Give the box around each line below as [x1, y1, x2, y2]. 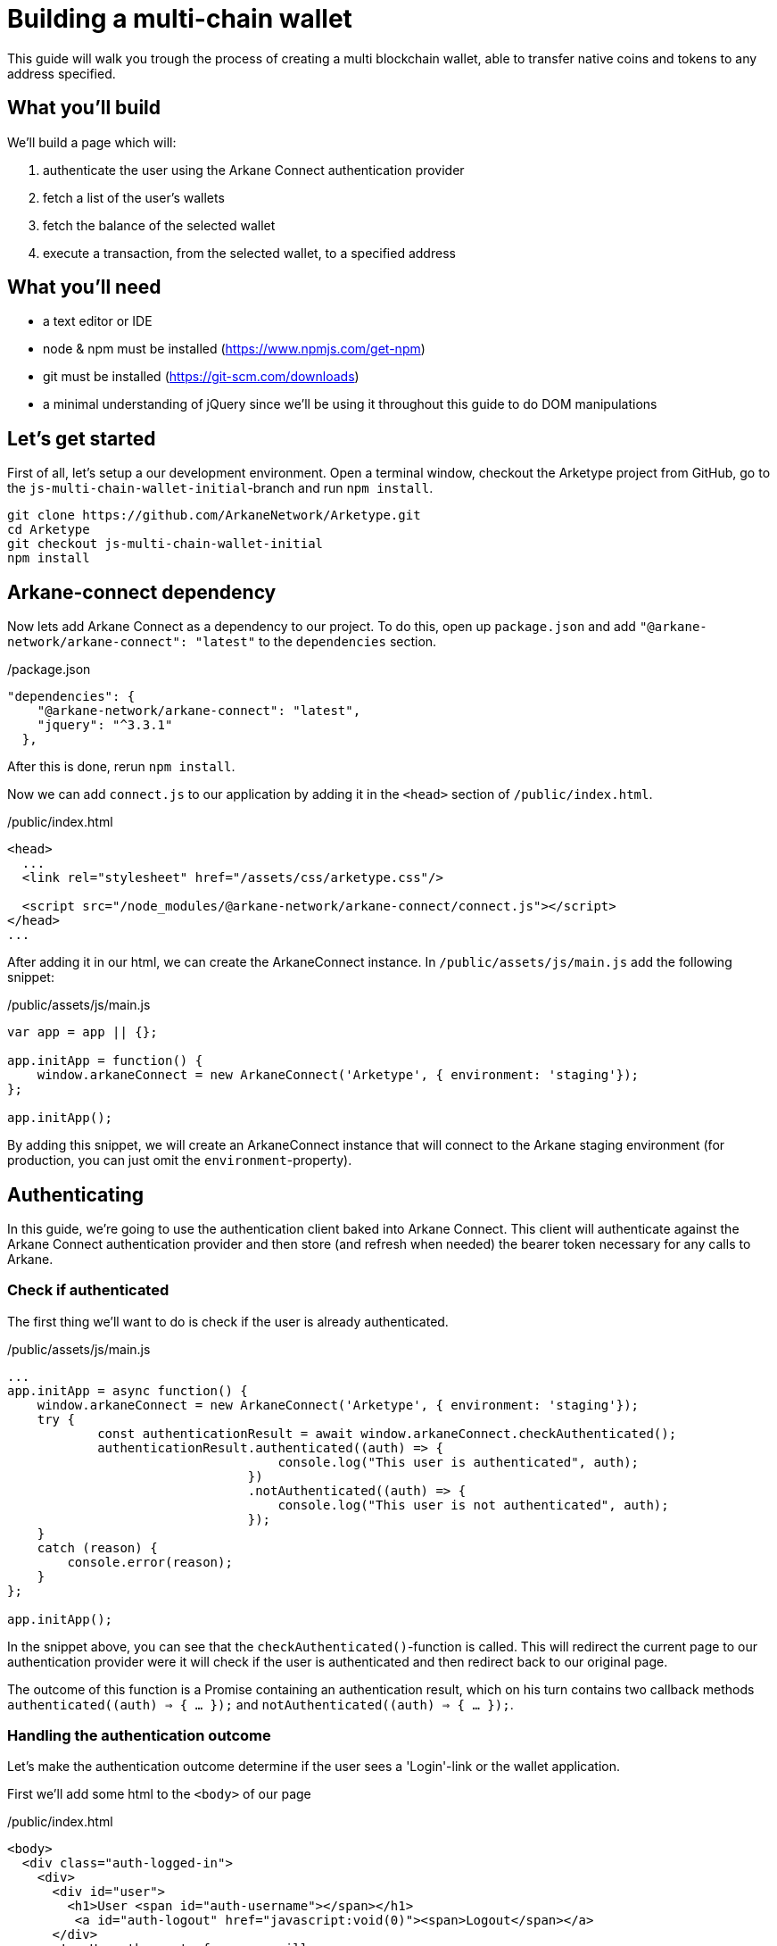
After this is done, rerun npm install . [7, 759, 236, 775]
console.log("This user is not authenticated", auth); [277, 1497, 669, 1512]
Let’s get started [7, 427, 156, 450]
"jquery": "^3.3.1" [37, 718, 173, 733]
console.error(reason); [67, 1554, 233, 1569]
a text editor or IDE [43, 313, 153, 329]
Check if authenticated [7, 1281, 169, 1300]
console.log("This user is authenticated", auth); [277, 1454, 640, 1469]
